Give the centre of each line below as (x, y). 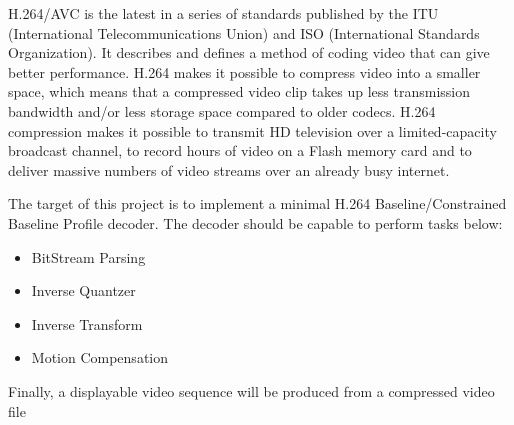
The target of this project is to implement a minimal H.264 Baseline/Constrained (257, 203)
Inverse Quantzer (83, 290)
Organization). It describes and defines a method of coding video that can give (249, 52)
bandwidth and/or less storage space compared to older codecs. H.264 (222, 110)
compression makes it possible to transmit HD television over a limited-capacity (252, 130)
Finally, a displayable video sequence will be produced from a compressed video (251, 390)
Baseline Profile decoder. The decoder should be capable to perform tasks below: (255, 222)
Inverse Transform (87, 323)
